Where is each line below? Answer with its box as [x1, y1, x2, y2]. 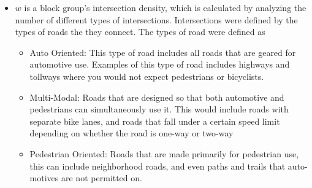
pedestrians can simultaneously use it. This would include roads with [29, 103, 289, 116]
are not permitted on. [61, 171, 142, 184]
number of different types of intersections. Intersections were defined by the [15, 13, 298, 26]
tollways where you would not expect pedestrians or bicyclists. [29, 69, 264, 82]
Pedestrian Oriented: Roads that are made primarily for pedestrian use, [29, 147, 299, 160]
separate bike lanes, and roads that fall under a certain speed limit [29, 114, 280, 127]
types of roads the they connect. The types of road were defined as [15, 25, 265, 38]
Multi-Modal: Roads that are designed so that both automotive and [29, 90, 284, 103]
